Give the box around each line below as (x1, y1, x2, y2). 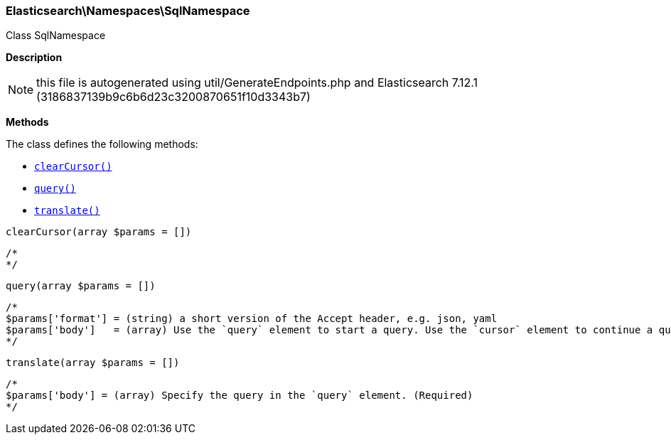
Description (6, 51, 63, 64)
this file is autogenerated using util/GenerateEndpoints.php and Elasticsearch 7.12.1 (36, 75, 478, 90)
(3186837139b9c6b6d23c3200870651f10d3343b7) (36, 90, 311, 104)
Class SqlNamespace (6, 29, 106, 42)
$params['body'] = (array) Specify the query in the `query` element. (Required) (6, 390, 473, 402)
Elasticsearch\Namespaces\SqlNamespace (6, 4, 250, 18)
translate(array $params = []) (6, 357, 180, 369)
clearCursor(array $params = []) (6, 226, 192, 238)
